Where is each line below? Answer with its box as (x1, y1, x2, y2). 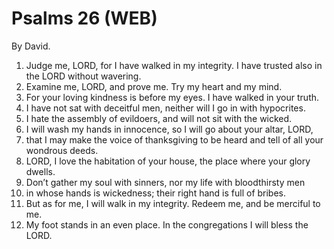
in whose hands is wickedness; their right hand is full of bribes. (25, 187, 287, 199)
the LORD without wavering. (25, 70, 142, 82)
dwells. (25, 165, 56, 177)
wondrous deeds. (25, 144, 99, 156)
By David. (11, 40, 51, 52)
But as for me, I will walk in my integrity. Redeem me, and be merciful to (25, 197, 321, 209)
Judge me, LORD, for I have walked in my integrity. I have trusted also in (25, 59, 323, 71)
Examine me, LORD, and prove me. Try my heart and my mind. (25, 80, 283, 92)
